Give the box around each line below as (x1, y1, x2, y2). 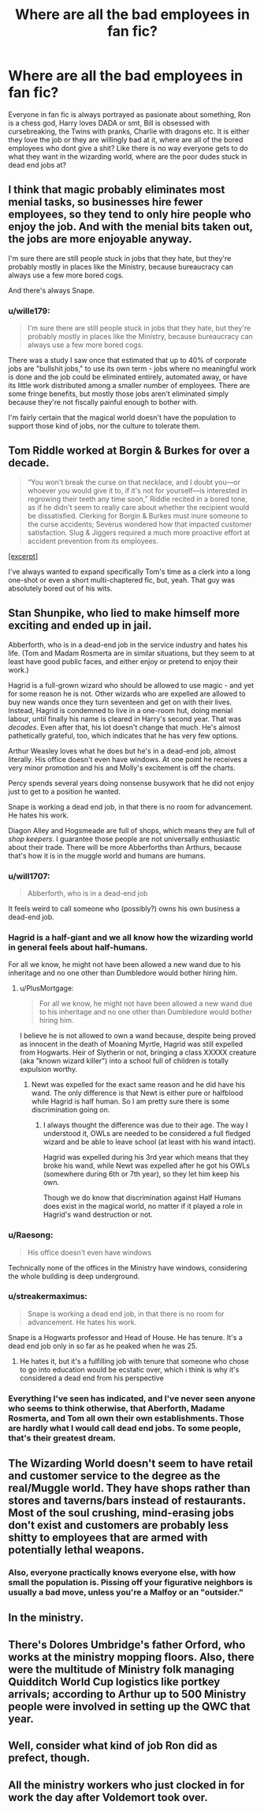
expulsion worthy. (19, 1065, 77, 1074)
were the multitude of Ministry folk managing (8, 1663, 235, 1676)
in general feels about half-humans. (8, 942, 148, 953)
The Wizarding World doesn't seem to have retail (8, 1457, 254, 1470)
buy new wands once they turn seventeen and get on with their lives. (8, 697, 232, 707)
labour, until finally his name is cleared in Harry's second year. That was (8, 714, 242, 723)
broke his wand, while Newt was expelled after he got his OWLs (43, 1161, 251, 1171)
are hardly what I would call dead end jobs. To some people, (8, 1422, 242, 1433)
